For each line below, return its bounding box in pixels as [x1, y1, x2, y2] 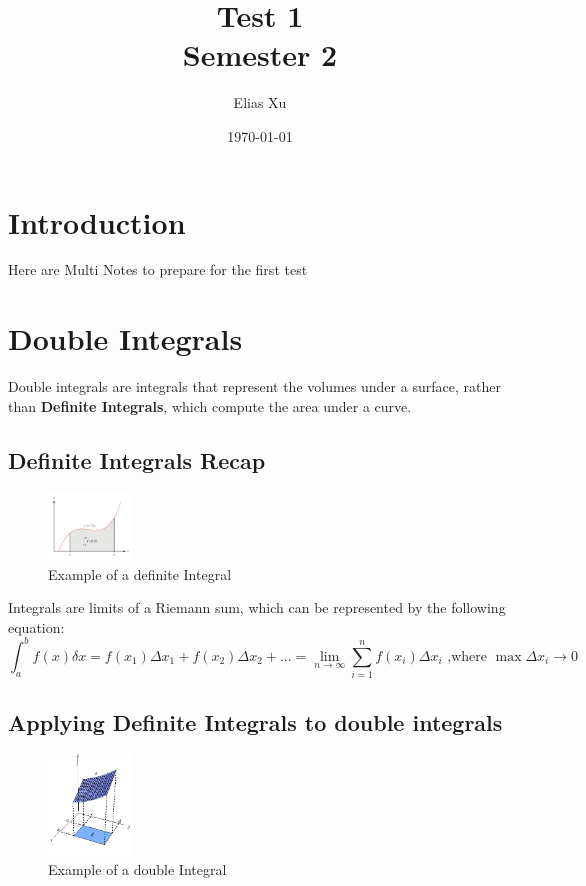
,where [447, 649, 487, 664]
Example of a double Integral [48, 858, 227, 879]
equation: [8, 616, 65, 637]
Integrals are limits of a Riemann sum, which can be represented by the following [8, 597, 506, 618]
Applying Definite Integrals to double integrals [8, 706, 503, 737]
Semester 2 [182, 34, 338, 75]
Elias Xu [233, 92, 287, 113]
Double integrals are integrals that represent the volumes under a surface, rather [8, 376, 501, 397]
